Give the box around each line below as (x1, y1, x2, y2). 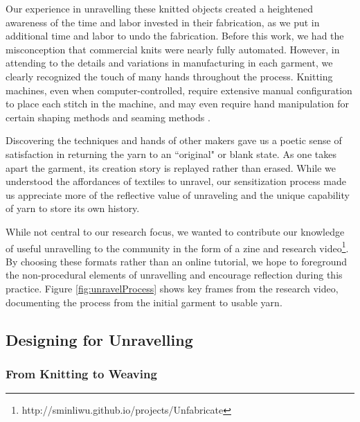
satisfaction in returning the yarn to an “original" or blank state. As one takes (6, 146, 336, 161)
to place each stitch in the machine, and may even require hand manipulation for (6, 96, 350, 111)
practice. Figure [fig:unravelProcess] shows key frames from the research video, (6, 281, 339, 295)
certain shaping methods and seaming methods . (6, 109, 210, 124)
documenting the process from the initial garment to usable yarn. (6, 294, 282, 309)
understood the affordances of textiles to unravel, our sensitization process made (6, 174, 346, 188)
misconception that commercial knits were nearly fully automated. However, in (6, 42, 340, 56)
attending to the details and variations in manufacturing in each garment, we (6, 55, 333, 70)
